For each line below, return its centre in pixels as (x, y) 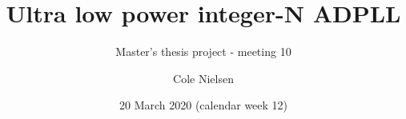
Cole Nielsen (203, 78)
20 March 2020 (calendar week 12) (203, 105)
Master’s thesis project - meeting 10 (203, 52)
